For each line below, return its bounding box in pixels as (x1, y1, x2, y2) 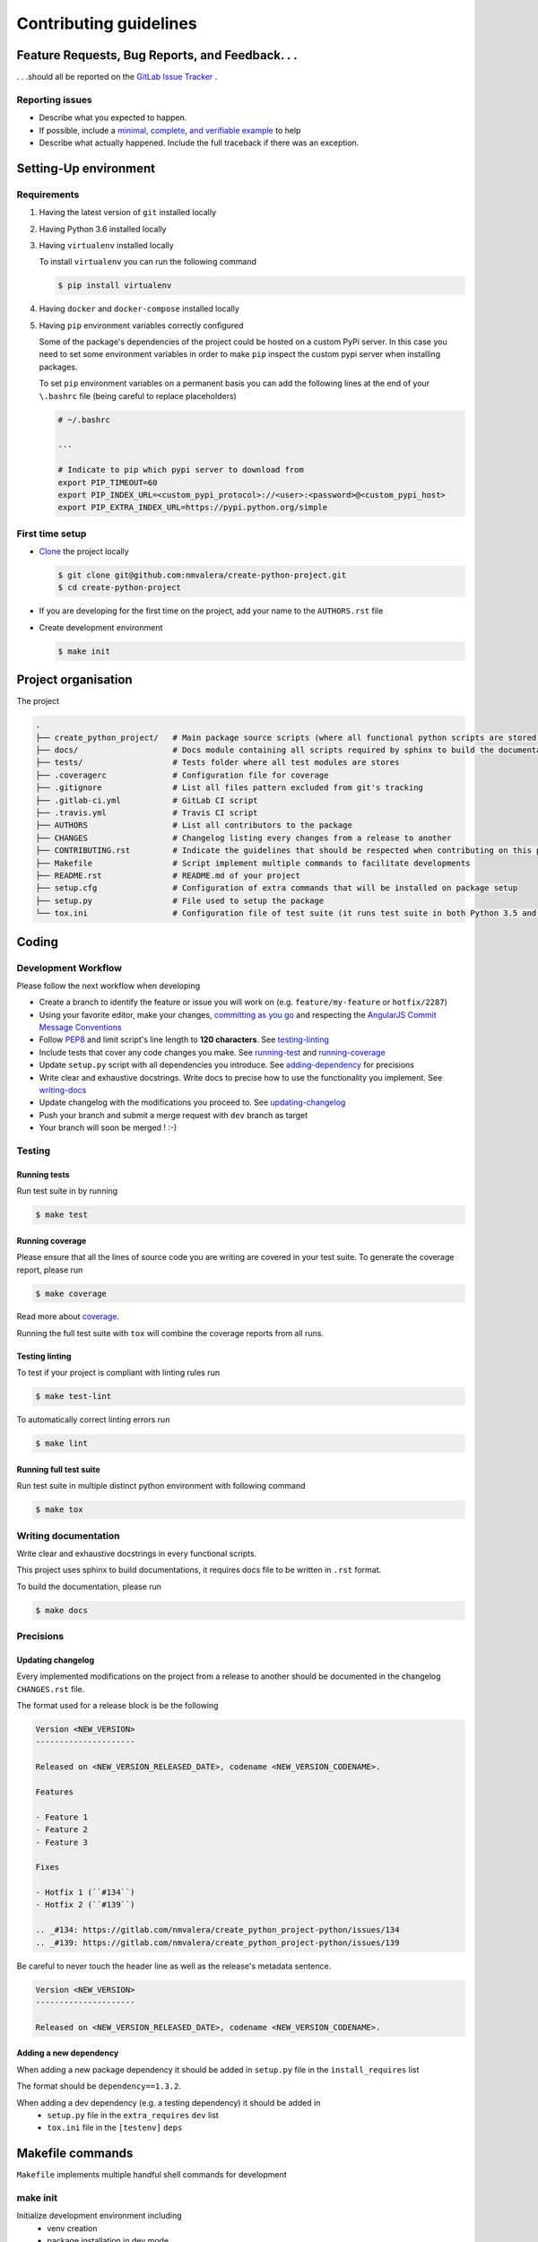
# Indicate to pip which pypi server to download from (57, 465, 304, 475)
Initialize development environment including (16, 2211, 183, 2221)
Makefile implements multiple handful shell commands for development (16, 2169, 287, 2180)
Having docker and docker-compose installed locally (39, 303, 239, 314)
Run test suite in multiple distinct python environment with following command (16, 1481, 306, 1491)
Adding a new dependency (16, 2047, 119, 2058)
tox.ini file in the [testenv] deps (47, 2122, 183, 2133)
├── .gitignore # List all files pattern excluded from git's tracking (35, 783, 423, 793)
